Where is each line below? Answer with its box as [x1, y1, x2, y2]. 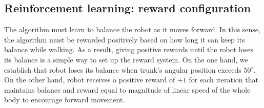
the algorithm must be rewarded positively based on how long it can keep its [4, 34, 245, 45]
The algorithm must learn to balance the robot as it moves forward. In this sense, [4, 24, 260, 35]
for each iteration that [189, 74, 258, 85]
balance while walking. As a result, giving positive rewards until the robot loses [4, 44, 253, 55]
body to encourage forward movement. [4, 94, 125, 105]
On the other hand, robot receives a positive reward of [4, 74, 175, 85]
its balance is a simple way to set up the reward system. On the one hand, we [4, 54, 248, 64]
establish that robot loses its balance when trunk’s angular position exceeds [4, 64, 241, 75]
